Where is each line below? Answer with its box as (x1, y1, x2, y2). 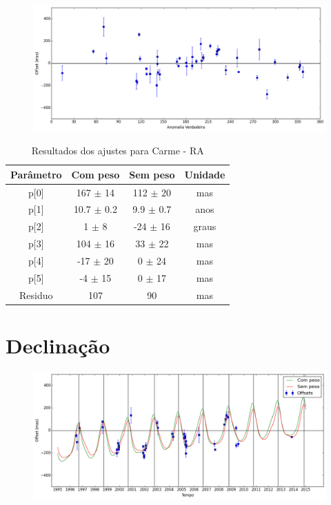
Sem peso (129, 167, 175, 181)
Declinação (6, 331, 110, 359)
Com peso (71, 167, 120, 181)
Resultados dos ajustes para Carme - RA (31, 143, 204, 158)
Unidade (184, 167, 225, 181)
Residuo (19, 287, 53, 302)
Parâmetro (10, 167, 62, 181)
